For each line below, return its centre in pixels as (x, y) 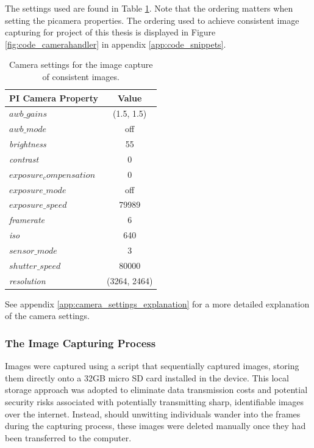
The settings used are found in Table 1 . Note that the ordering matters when (149, 8)
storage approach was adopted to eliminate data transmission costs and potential (156, 390)
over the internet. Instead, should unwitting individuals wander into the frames (153, 413)
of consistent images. (81, 76)
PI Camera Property (54, 97)
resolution (27, 280)
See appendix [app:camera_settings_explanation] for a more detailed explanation (157, 303)
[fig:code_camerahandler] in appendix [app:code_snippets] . (116, 44)
